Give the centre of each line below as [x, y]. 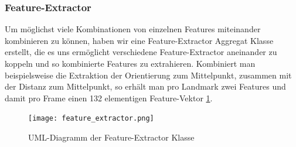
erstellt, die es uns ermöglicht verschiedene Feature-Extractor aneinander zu [141, 52]
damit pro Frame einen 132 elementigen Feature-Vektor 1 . [109, 98]
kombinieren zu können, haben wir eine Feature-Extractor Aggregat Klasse [139, 40]
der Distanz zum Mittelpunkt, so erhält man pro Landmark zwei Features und [145, 86]
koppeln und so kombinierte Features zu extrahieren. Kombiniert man [130, 63]
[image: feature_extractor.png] [91, 119]
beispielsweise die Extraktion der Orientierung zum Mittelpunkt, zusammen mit [148, 75]
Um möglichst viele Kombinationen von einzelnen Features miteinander [133, 29]
